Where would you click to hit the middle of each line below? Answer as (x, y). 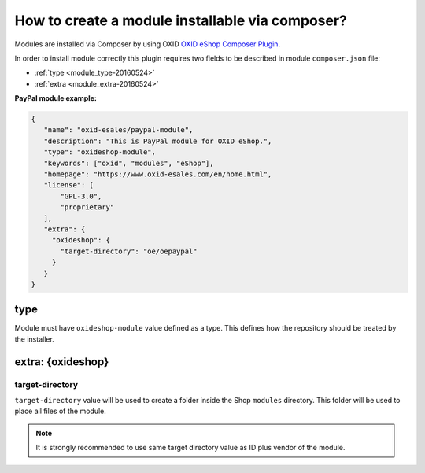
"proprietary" (87, 207)
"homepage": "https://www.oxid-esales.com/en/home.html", (158, 174)
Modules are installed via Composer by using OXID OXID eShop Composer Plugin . (148, 44)
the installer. (34, 339)
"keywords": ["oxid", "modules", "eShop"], (129, 163)
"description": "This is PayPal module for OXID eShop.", (158, 141)
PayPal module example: (56, 98)
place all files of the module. (60, 411)
